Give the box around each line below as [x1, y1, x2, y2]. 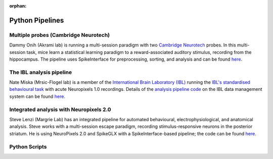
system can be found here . [9, 93, 66, 99]
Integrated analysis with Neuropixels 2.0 [9, 106, 111, 113]
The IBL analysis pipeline [9, 69, 72, 76]
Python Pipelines [9, 16, 64, 25]
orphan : [9, 3, 27, 9]
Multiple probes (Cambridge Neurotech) [9, 31, 110, 38]
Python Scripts [9, 143, 47, 150]
